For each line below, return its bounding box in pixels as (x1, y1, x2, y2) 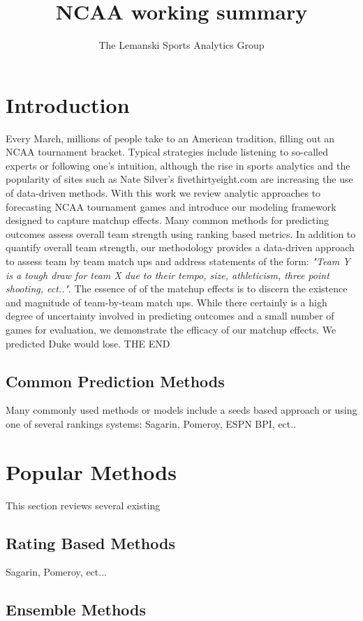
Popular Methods (6, 457, 177, 486)
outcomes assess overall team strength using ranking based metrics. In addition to (6, 226, 356, 241)
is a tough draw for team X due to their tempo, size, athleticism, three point (6, 267, 329, 282)
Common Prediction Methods (6, 370, 225, 391)
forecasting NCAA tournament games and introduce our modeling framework (6, 199, 336, 214)
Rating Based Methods (6, 532, 175, 553)
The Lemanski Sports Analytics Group (98, 38, 265, 52)
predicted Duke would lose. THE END (6, 336, 170, 350)
